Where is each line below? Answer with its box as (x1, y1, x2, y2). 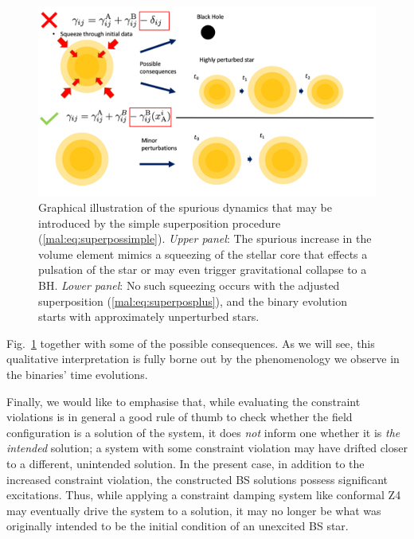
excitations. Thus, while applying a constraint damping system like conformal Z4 (6, 486, 401, 503)
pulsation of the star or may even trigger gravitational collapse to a (38, 261, 367, 278)
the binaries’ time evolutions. (6, 366, 148, 383)
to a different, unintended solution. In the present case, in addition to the (6, 455, 365, 471)
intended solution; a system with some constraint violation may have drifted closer (6, 439, 408, 456)
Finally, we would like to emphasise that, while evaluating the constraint (6, 393, 361, 409)
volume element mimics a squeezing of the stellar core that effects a (38, 245, 368, 262)
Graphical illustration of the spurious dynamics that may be (38, 199, 332, 216)
